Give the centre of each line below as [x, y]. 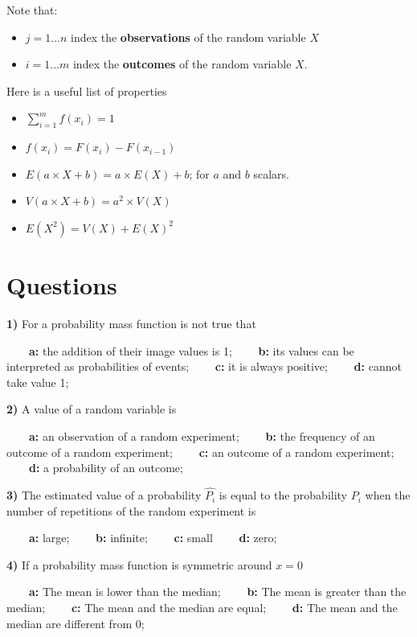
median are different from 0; [76, 623]
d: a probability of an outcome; [106, 468]
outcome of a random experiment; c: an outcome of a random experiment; [200, 452]
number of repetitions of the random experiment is [131, 510]
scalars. [271, 173]
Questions [62, 285]
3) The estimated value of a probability [104, 495]
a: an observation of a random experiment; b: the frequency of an [202, 436]
